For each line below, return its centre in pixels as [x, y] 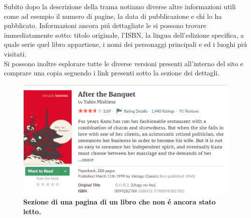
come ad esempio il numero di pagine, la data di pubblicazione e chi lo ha [113, 16]
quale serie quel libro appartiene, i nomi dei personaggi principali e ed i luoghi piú [125, 44]
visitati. [15, 53]
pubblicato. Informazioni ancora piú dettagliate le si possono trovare [105, 25]
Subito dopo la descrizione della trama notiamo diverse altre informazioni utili [120, 6]
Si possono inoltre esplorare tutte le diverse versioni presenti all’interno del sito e [124, 63]
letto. [32, 211]
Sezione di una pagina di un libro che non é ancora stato [119, 201]
